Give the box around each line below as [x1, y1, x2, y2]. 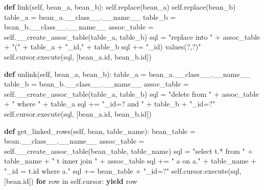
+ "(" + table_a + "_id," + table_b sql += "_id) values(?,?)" [4, 41, 201, 52]
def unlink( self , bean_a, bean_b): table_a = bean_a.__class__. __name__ [4, 68, 251, 79]
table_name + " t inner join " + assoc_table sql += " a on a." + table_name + [4, 155, 257, 166]
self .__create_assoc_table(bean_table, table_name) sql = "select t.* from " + [4, 145, 253, 156]
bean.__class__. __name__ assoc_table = [4, 135, 145, 146]
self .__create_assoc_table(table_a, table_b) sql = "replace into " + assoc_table [4, 31, 260, 42]
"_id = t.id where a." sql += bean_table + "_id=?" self [4, 165, 182, 176]
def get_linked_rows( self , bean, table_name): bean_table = [4, 125, 196, 136]
